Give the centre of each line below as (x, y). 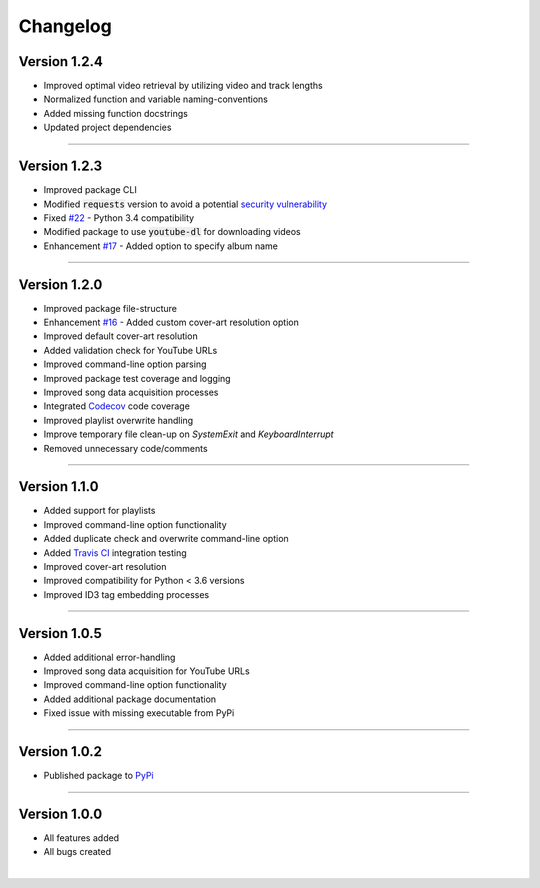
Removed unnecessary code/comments (126, 448)
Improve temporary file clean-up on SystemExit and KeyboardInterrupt (188, 434)
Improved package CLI (90, 190)
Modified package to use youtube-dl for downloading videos (172, 232)
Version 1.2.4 (61, 61)
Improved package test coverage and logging (137, 378)
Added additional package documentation (130, 699)
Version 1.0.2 (60, 751)
